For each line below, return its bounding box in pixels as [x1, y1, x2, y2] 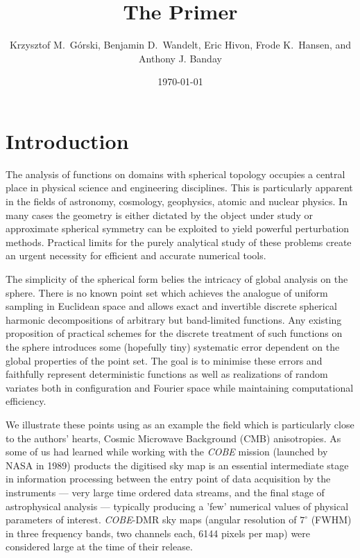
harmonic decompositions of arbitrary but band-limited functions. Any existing [6, 312, 342, 326]
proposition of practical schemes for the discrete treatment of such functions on [6, 326, 343, 340]
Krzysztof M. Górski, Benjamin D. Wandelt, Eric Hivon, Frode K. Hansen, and [9, 37, 352, 52]
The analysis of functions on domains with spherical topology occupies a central [6, 166, 345, 181]
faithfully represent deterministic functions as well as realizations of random [6, 367, 328, 381]
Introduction [6, 126, 129, 155]
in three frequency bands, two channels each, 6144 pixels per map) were [6, 525, 311, 540]
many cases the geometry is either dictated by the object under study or [6, 207, 313, 222]
